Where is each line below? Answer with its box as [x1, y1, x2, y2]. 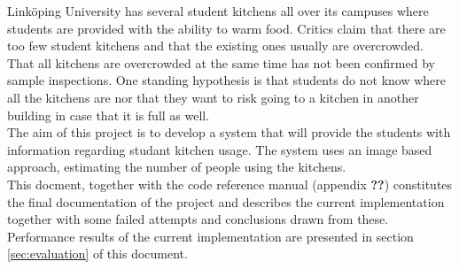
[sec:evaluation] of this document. [7, 244, 188, 263]
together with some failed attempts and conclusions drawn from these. [7, 210, 389, 228]
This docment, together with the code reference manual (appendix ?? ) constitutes [7, 174, 453, 193]
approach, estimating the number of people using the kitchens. [7, 158, 346, 176]
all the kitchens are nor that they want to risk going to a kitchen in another [7, 88, 419, 106]
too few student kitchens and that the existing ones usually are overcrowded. [7, 36, 424, 55]
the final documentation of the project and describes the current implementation [7, 192, 445, 211]
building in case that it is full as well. [7, 105, 210, 124]
